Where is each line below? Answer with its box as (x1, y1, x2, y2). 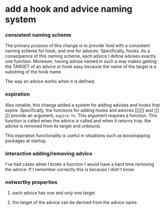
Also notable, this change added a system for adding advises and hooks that (5, 102, 160, 108)
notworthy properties (5, 179, 57, 185)
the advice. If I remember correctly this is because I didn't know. (5, 167, 135, 173)
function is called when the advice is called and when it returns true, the (5, 117, 151, 124)
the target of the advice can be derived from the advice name (12, 200, 137, 206)
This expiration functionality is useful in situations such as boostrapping (5, 132, 151, 139)
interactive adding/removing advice (5, 150, 92, 157)
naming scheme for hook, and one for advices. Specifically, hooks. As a (5, 48, 150, 54)
